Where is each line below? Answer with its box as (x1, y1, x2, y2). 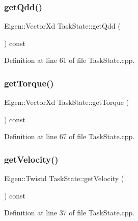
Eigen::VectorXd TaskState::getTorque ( (4, 97, 129, 107)
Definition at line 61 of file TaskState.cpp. (4, 55, 135, 65)
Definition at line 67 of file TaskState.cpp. (4, 131, 135, 142)
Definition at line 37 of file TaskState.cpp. (4, 207, 135, 218)
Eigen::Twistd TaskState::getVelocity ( (4, 173, 124, 184)
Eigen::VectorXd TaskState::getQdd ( (4, 20, 121, 31)
